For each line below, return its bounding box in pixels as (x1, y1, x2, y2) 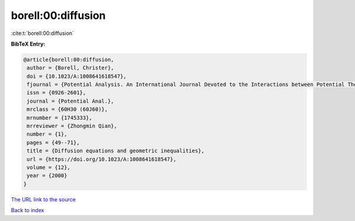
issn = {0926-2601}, (27, 89, 86, 96)
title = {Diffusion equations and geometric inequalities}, (27, 148, 205, 154)
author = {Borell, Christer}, (27, 65, 115, 71)
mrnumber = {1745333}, (27, 114, 93, 121)
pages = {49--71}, (27, 139, 80, 146)
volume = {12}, (27, 164, 71, 171)
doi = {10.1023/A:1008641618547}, (27, 73, 127, 79)
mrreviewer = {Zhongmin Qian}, (27, 123, 118, 130)
